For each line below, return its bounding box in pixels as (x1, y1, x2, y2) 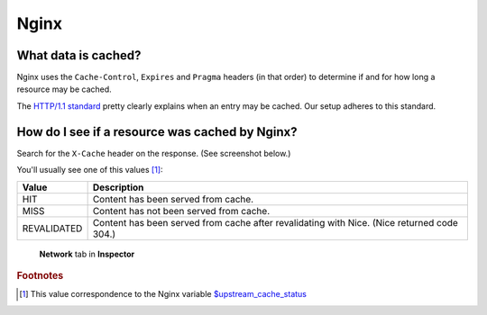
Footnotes (16, 269, 64, 282)
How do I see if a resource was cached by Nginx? (16, 124, 298, 139)
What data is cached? (16, 48, 142, 63)
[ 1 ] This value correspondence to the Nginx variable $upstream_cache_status (19, 289, 307, 300)
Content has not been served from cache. (92, 204, 271, 217)
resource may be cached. (16, 84, 112, 94)
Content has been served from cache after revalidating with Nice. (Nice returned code (92, 216, 459, 229)
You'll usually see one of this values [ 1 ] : (16, 165, 163, 175)
